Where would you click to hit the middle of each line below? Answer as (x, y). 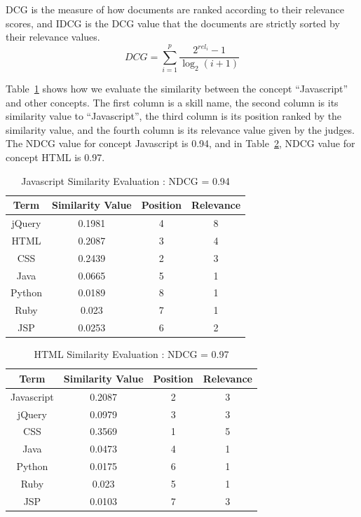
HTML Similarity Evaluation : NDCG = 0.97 (131, 354)
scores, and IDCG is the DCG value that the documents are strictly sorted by (173, 23)
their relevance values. (53, 37)
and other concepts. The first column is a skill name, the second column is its (172, 102)
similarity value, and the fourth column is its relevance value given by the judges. (180, 129)
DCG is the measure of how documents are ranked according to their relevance (175, 9)
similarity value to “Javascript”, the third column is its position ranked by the (174, 116)
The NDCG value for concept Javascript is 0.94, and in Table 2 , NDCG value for (180, 143)
